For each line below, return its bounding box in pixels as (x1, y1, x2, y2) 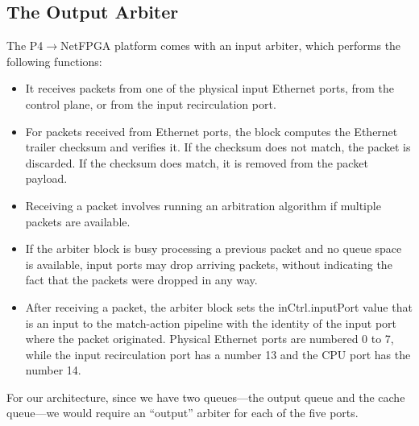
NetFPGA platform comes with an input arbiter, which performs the (60, 37, 401, 54)
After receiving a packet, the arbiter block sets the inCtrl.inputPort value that (25, 298, 413, 315)
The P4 (6, 37, 44, 54)
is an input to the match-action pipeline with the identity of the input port (25, 314, 397, 331)
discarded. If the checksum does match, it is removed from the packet (25, 154, 368, 171)
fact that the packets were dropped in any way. (25, 271, 258, 288)
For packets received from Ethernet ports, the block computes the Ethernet (25, 122, 398, 139)
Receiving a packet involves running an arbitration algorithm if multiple (25, 196, 381, 213)
